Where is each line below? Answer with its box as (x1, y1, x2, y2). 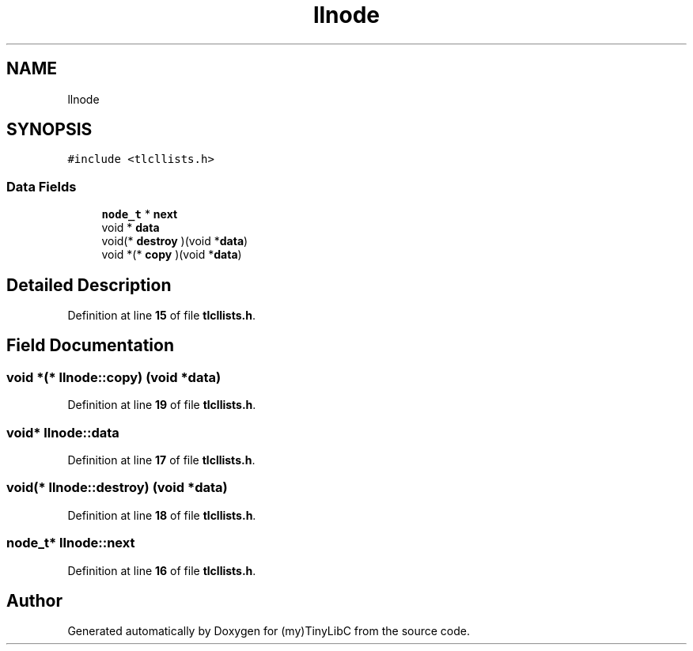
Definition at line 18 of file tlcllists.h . (67, 508, 256, 522)
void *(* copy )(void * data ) (101, 248, 242, 262)
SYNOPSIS (6, 119, 93, 140)
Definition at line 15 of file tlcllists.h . (67, 308, 256, 323)
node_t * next (101, 207, 178, 221)
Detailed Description (6, 274, 172, 295)
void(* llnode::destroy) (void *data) (6, 479, 228, 496)
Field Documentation (6, 335, 174, 356)
